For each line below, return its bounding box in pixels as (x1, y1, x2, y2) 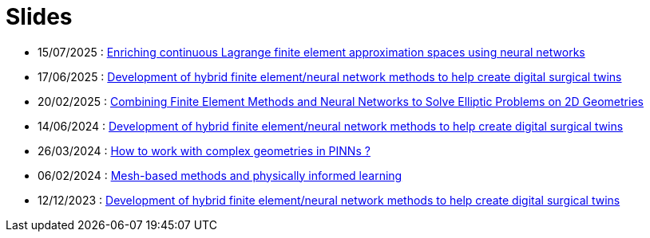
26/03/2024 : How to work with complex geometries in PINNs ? (38, 143, 371, 158)
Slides (6, 3, 73, 30)
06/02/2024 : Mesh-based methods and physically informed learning (38, 168, 402, 182)
